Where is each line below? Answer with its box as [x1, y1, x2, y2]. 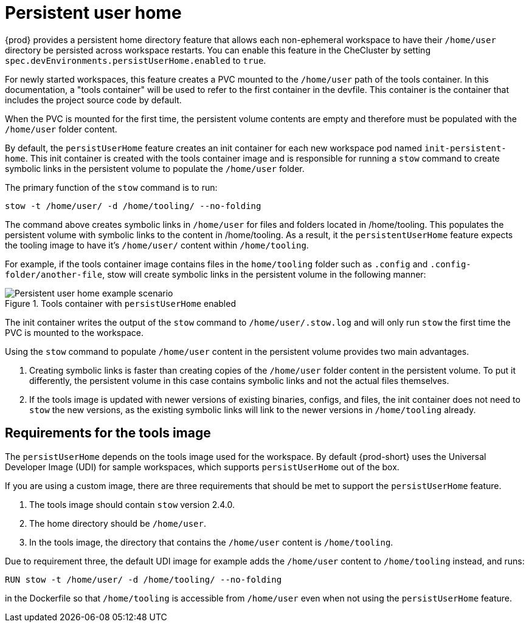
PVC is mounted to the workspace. [5, 327, 143, 338]
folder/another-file [5, 269, 103, 279]
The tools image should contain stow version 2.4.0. [29, 499, 235, 510]
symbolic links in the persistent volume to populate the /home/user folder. [5, 163, 305, 174]
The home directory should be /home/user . [29, 518, 207, 529]
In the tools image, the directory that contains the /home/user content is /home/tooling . [29, 536, 393, 547]
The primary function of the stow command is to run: [5, 182, 218, 193]
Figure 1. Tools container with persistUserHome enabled [5, 298, 236, 309]
